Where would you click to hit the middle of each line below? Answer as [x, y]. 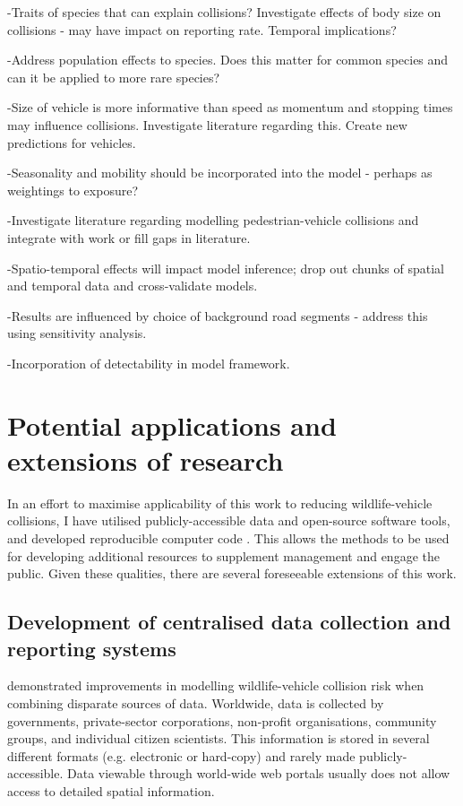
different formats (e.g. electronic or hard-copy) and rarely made [181, 755]
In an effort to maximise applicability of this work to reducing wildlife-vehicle [220, 503]
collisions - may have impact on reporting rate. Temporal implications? [202, 29]
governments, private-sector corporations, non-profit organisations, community [222, 720]
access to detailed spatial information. [111, 790]
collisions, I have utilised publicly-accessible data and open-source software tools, [229, 520]
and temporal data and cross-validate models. [133, 286]
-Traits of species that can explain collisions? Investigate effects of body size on [224, 12]
